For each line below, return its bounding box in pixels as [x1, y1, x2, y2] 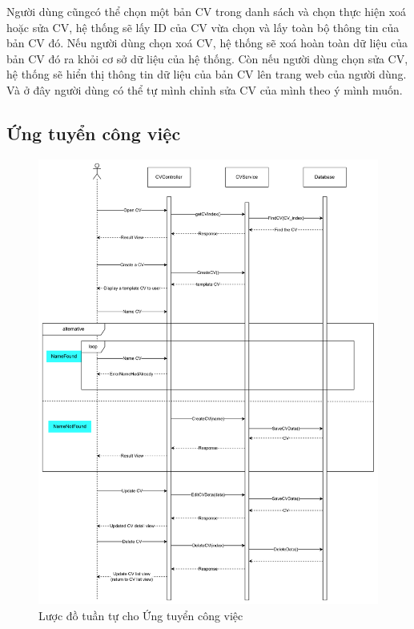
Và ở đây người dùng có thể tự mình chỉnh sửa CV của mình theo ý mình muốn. [6, 81, 403, 98]
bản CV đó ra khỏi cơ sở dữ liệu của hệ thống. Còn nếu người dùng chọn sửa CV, [6, 50, 408, 67]
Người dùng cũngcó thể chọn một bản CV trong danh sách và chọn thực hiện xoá [6, 3, 407, 19]
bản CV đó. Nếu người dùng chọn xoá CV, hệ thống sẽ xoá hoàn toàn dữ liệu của [6, 34, 408, 51]
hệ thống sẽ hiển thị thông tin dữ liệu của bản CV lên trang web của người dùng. [6, 66, 407, 83]
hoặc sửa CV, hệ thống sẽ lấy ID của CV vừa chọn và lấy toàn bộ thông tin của [6, 18, 400, 35]
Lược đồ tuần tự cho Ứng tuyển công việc [38, 607, 243, 623]
